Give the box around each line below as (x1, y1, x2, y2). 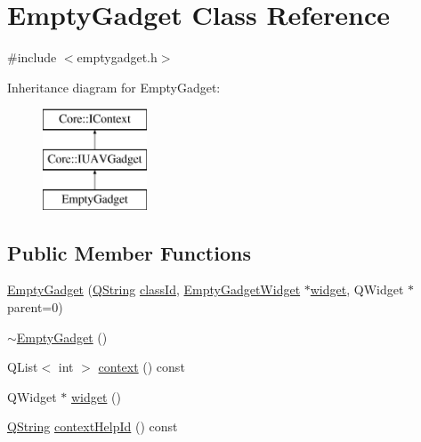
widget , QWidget (310, 280, 404, 299)
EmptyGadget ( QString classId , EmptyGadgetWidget (7, 280, 301, 299)
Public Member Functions (7, 238, 251, 266)
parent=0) (7, 298, 63, 317)
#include (7, 48, 57, 67)
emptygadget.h (77, 48, 158, 67)
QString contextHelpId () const (7, 417, 178, 436)
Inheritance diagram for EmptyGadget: (7, 77, 221, 96)
